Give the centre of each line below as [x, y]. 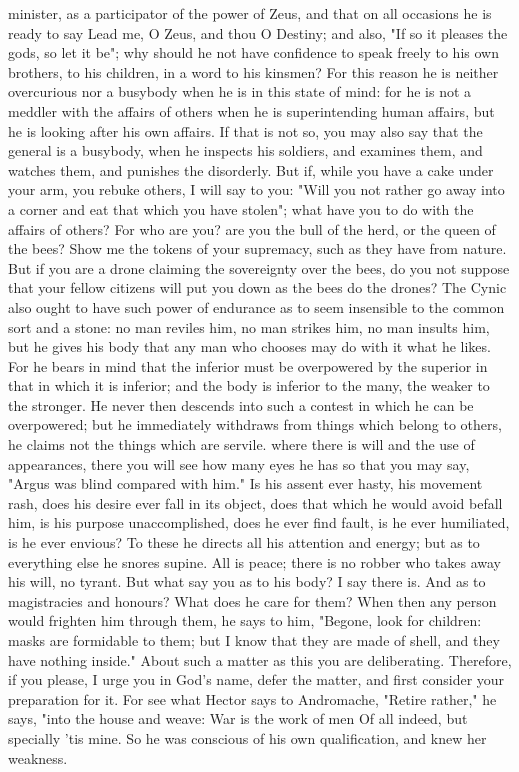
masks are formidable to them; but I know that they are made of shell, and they [254, 640]
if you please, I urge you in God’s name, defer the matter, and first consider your [256, 679]
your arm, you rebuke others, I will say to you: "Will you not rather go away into [256, 189]
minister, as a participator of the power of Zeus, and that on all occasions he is [250, 13]
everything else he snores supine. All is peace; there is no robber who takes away [255, 561]
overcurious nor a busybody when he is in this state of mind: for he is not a [240, 91]
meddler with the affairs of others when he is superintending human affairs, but [251, 110]
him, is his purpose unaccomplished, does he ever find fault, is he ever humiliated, [259, 522]
